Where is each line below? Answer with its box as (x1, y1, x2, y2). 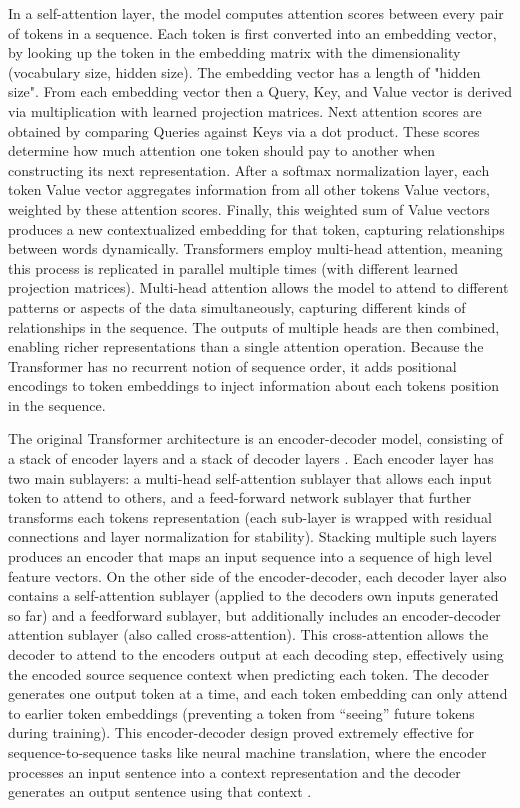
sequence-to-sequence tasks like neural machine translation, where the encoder (8, 741, 487, 762)
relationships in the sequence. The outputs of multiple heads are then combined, (8, 316, 500, 337)
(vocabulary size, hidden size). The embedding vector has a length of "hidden (8, 61, 481, 82)
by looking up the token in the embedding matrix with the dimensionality (8, 42, 461, 63)
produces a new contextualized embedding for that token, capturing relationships (8, 218, 505, 239)
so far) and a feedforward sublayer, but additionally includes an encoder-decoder (8, 604, 501, 625)
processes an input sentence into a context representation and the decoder (8, 761, 461, 782)
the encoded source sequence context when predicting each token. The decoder (8, 663, 489, 684)
